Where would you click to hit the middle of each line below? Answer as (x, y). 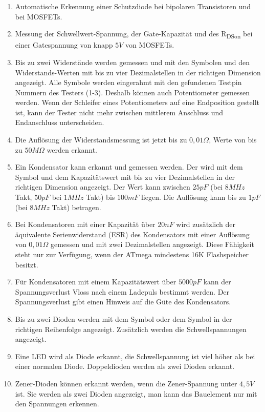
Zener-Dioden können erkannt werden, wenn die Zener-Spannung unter (126, 383)
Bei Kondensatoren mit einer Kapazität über (85, 224)
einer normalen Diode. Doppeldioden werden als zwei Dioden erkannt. (125, 366)
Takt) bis (101, 197)
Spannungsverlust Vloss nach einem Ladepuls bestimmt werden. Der (122, 291)
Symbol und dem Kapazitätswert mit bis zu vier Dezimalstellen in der (125, 177)
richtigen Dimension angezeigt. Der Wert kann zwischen (103, 187)
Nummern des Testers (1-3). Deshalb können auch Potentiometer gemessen (132, 92)
